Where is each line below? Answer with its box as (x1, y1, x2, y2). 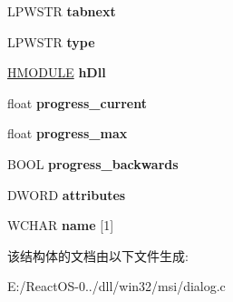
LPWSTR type (7, 32, 95, 51)
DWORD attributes (7, 185, 126, 204)
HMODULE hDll (7, 63, 106, 82)
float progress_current (7, 93, 147, 112)
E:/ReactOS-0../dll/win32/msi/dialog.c (7, 277, 226, 296)
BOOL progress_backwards (7, 154, 179, 173)
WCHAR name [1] (7, 216, 114, 235)
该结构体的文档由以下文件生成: (7, 246, 189, 265)
